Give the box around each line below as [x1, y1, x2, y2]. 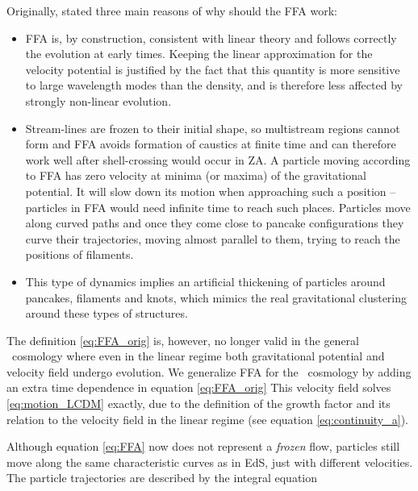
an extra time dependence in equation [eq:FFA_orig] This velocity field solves [6, 379, 391, 396]
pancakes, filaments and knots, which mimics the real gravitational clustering [25, 289, 408, 306]
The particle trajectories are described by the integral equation [6, 469, 317, 486]
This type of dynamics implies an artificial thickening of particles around [25, 273, 386, 289]
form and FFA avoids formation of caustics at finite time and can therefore [25, 135, 396, 152]
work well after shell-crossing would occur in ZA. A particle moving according [25, 151, 411, 168]
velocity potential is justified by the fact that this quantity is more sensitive [25, 60, 400, 77]
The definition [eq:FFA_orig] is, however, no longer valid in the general [6, 331, 359, 348]
